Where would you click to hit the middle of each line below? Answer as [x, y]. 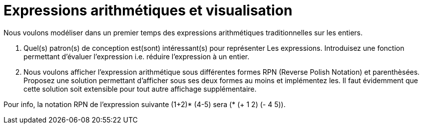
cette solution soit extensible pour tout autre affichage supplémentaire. [140, 89]
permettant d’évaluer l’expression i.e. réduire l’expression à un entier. [137, 56]
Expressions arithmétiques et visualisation [148, 10]
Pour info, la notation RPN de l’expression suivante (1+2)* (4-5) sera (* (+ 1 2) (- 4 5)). [145, 104]
